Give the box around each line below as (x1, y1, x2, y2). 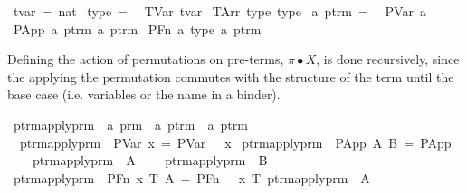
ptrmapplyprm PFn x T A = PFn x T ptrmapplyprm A (13, 168, 370, 187)
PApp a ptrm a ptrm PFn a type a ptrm (13, 19, 262, 38)
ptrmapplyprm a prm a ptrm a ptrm (13, 115, 248, 133)
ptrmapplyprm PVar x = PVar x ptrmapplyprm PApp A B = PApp (19, 133, 452, 152)
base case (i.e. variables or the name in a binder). (7, 85, 281, 104)
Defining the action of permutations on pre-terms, (7, 50, 284, 69)
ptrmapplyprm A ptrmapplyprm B (32, 151, 268, 170)
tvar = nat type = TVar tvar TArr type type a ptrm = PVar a (13, 2, 426, 20)
